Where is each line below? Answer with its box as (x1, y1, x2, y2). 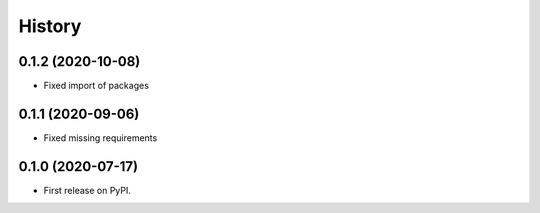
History (18, 15, 82, 37)
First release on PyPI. (43, 184, 132, 196)
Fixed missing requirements (43, 131, 158, 144)
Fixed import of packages (43, 80, 150, 92)
